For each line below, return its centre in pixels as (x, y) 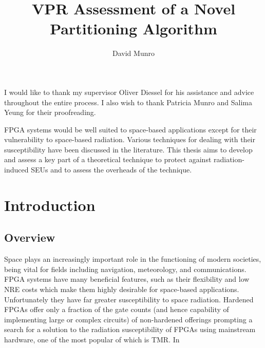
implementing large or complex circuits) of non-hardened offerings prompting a (128, 319)
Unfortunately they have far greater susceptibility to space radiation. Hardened (129, 299)
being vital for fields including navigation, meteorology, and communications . (125, 269)
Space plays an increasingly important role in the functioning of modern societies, (133, 259)
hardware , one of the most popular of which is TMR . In (92, 339)
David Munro (134, 53)
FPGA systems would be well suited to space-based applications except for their (130, 129)
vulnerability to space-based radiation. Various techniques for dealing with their (130, 139)
